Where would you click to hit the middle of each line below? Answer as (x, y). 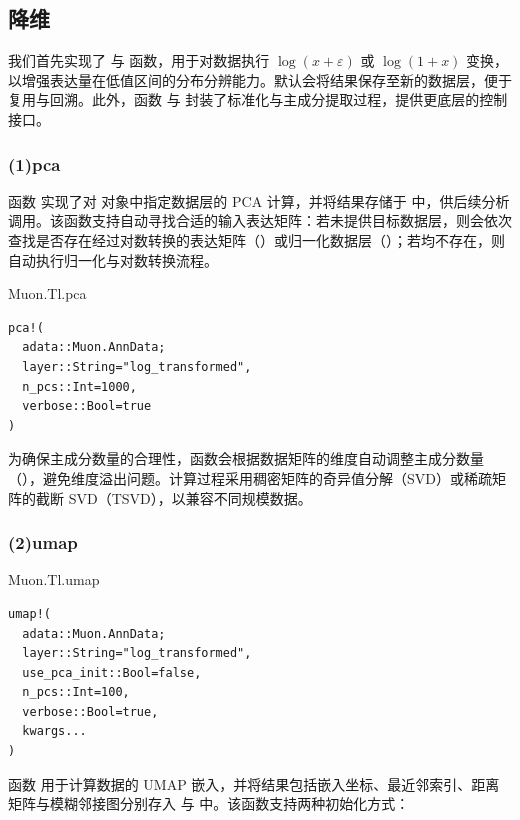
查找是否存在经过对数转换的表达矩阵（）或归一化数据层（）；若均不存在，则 (256, 239)
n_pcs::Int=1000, (79, 386)
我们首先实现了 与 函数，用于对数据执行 (139, 60)
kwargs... (54, 731)
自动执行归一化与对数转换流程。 (113, 259)
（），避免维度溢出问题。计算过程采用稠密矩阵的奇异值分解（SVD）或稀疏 (250, 477)
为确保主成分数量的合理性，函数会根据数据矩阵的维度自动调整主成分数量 (246, 458)
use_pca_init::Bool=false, (112, 672)
